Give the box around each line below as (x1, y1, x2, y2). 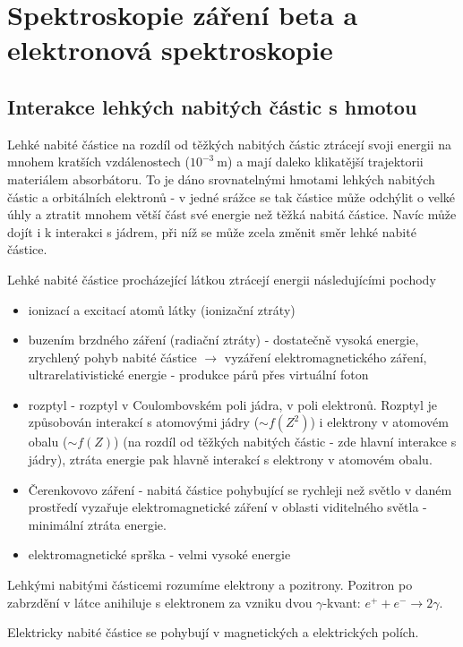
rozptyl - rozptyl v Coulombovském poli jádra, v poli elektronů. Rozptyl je (28, 395, 438, 413)
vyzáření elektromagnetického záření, (224, 347, 427, 366)
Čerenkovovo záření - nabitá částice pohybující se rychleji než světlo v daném (28, 480, 452, 498)
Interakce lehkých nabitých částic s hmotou (7, 92, 417, 120)
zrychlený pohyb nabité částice (28, 347, 197, 366)
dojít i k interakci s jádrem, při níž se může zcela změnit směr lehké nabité (7, 222, 416, 241)
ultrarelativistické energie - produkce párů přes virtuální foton (28, 365, 369, 384)
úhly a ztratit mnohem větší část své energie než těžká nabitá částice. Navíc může (7, 205, 457, 224)
